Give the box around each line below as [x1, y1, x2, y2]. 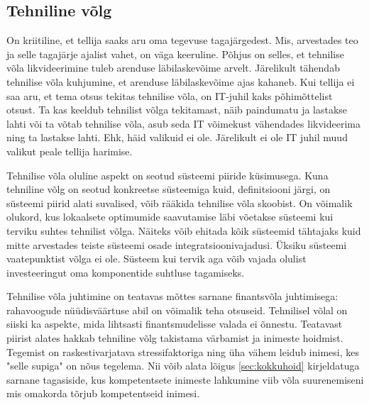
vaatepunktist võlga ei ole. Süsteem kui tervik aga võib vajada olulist [6, 251, 307, 266]
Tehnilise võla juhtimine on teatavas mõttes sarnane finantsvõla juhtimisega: [6, 289, 338, 304]
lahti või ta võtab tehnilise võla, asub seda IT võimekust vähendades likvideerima [6, 116, 360, 131]
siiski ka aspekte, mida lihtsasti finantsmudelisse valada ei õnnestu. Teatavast [6, 316, 343, 331]
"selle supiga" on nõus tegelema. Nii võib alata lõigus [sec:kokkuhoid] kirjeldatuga [6, 358, 360, 373]
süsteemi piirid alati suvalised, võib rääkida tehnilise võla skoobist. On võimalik [6, 195, 353, 210]
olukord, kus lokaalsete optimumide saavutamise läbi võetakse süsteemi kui [6, 209, 334, 224]
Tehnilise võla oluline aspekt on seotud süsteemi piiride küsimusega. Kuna [6, 167, 329, 182]
